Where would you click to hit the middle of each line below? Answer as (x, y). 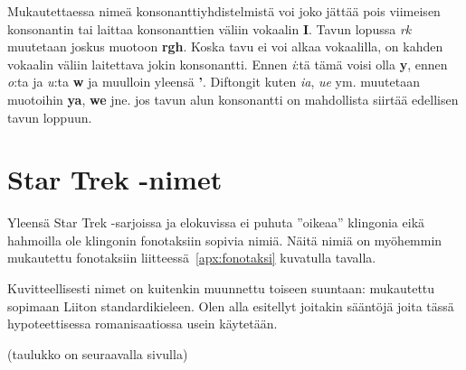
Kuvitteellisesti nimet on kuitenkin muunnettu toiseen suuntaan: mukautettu (221, 288)
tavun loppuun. (50, 117)
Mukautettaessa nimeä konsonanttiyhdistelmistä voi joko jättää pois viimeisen (224, 11)
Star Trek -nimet (115, 179)
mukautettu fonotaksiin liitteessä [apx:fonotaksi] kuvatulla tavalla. (192, 258)
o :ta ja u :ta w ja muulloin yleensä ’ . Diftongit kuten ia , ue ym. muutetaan (214, 82)
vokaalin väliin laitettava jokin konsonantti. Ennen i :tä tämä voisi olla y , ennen (228, 64)
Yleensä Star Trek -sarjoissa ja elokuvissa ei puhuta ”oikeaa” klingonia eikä (216, 222)
